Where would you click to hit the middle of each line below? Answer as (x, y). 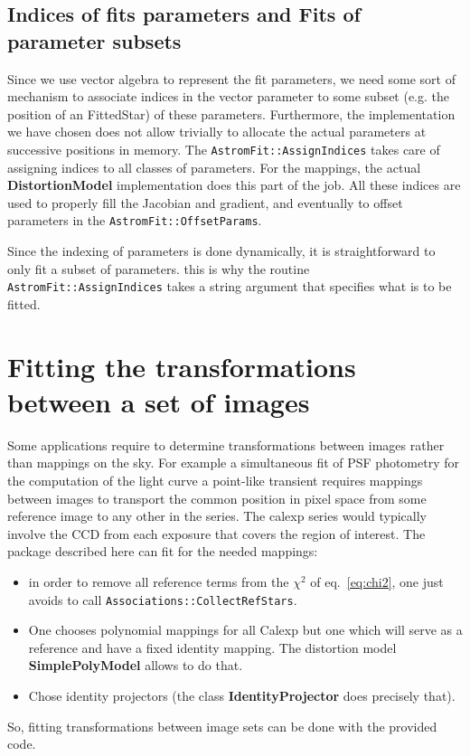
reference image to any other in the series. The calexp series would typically (217, 516)
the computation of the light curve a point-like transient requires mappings (215, 480)
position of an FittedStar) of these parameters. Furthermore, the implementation (231, 113)
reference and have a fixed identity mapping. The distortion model (212, 647)
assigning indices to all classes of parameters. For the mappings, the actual (214, 167)
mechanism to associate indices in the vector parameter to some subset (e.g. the (229, 96)
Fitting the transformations (182, 366)
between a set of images (159, 401)
